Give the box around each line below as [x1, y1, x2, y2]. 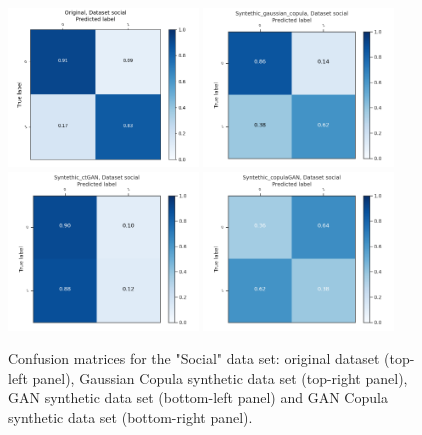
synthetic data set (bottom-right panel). [8, 406, 253, 427]
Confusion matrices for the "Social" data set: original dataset [8, 348, 380, 369]
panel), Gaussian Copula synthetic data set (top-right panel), [32, 367, 408, 388]
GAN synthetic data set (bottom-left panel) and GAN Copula [8, 387, 388, 408]
